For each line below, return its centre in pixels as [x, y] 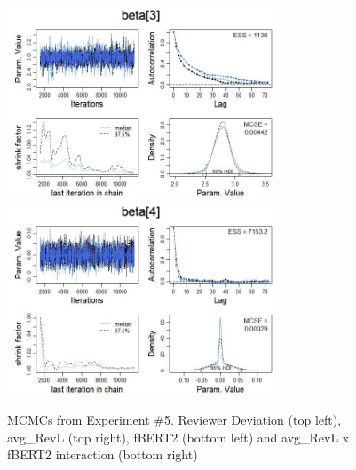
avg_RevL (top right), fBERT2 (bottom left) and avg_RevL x [178, 437]
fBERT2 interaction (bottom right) [103, 454]
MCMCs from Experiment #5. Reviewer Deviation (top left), [174, 420]
